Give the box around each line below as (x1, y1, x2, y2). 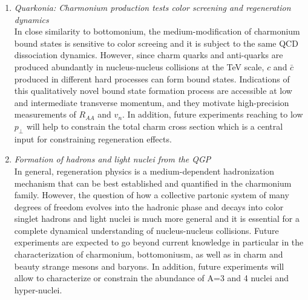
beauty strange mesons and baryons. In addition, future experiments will (14, 259, 284, 272)
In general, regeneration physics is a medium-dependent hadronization (14, 164, 275, 177)
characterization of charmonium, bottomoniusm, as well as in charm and (14, 248, 283, 261)
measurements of (14, 108, 76, 121)
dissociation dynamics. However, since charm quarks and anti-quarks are (14, 48, 283, 61)
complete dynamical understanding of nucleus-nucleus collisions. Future (14, 224, 279, 236)
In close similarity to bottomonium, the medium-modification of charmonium (14, 25, 300, 38)
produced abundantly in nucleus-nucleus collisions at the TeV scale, (14, 60, 264, 73)
